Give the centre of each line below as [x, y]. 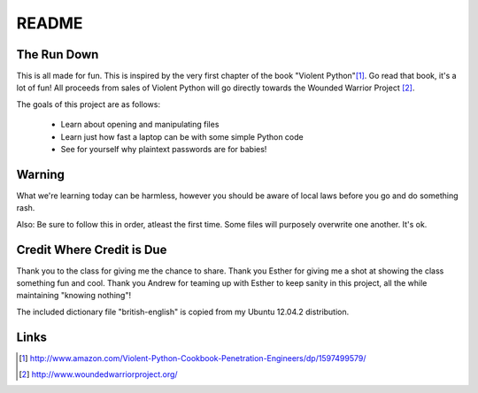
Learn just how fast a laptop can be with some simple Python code [182, 136]
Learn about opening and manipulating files [140, 125]
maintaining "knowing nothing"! [74, 296]
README [50, 23]
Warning [41, 174]
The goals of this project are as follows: [89, 104]
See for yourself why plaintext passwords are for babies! [164, 150]
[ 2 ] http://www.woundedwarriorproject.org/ [98, 374]
